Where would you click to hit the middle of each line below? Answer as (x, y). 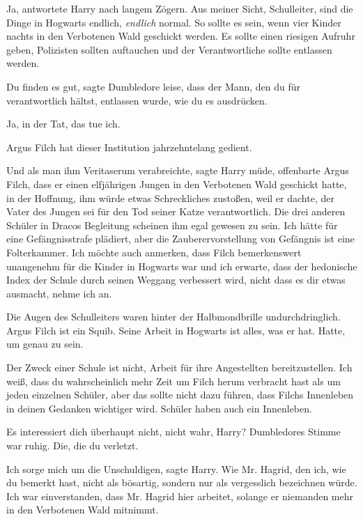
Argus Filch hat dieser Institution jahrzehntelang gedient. (129, 147)
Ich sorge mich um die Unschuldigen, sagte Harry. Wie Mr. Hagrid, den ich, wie (176, 468)
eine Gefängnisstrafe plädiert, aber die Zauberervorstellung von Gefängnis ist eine (180, 239)
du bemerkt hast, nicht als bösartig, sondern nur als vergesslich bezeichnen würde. (182, 482)
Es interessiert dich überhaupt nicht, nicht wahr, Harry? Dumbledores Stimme (173, 432)
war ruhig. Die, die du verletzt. (72, 446)
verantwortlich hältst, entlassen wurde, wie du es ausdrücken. (137, 100)
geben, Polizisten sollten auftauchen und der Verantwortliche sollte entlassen (169, 49)
